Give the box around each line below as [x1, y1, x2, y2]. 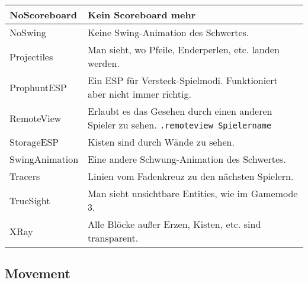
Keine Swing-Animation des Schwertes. [88, 25, 249, 39]
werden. [88, 56, 120, 70]
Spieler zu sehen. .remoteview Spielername [88, 118, 272, 131]
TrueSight [9, 193, 50, 207]
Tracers [9, 169, 40, 183]
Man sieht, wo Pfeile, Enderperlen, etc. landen [88, 43, 280, 56]
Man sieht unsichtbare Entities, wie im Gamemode [88, 186, 298, 200]
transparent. [88, 231, 139, 245]
